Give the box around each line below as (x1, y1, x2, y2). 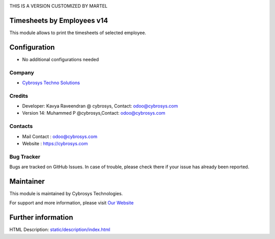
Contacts (9, 123, 33, 130)
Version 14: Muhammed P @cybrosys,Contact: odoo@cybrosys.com (22, 110, 166, 116)
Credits (9, 92, 28, 99)
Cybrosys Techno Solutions (22, 79, 80, 86)
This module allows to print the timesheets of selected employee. (9, 30, 146, 36)
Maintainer (9, 177, 45, 185)
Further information (9, 213, 73, 222)
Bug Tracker (9, 153, 41, 160)
